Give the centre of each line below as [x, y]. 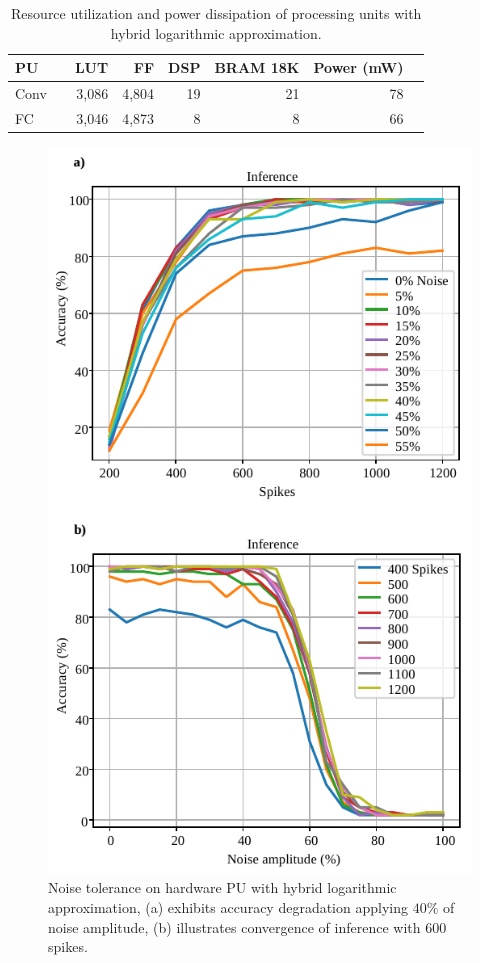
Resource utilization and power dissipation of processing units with [216, 13]
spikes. [68, 946]
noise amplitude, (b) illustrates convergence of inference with [234, 926]
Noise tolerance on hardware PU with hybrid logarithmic [222, 887]
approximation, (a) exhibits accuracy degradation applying [228, 907]
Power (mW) [358, 67]
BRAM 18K [257, 67]
